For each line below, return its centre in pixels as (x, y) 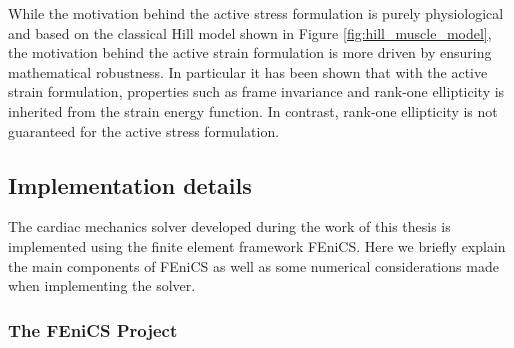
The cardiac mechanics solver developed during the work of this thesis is (229, 226)
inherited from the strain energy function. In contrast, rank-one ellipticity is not (253, 110)
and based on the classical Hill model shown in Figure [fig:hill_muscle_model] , (250, 32)
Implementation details (130, 184)
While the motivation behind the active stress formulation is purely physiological (256, 13)
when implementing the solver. (102, 285)
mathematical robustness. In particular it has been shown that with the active (248, 71)
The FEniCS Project (93, 329)
